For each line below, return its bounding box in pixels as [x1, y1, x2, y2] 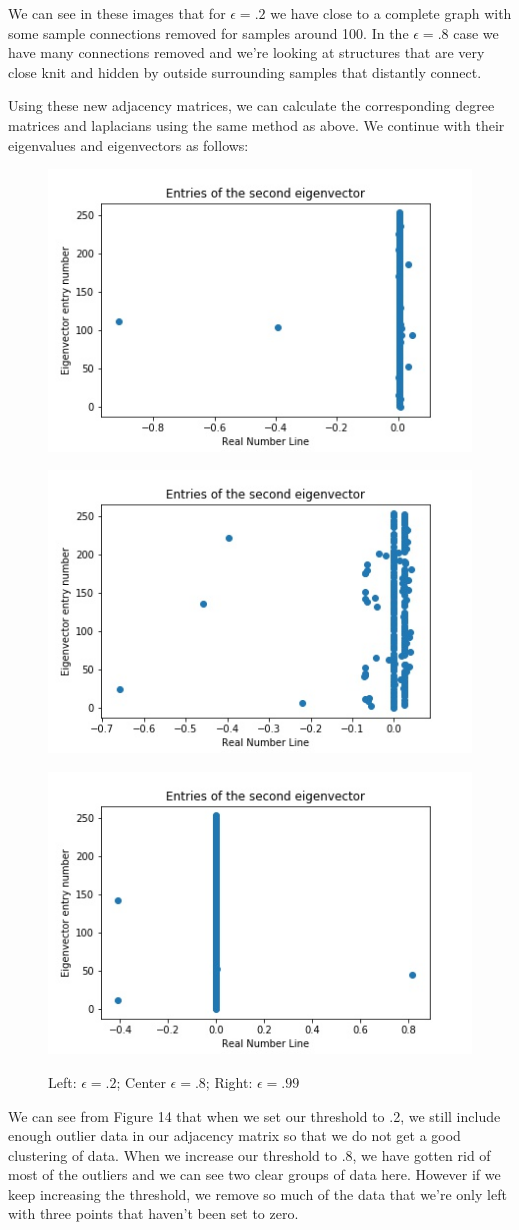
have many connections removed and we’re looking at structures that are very [8, 42, 485, 63]
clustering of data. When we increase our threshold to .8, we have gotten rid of [8, 1144, 491, 1165]
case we [453, 22, 499, 43]
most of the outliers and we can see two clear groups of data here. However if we [8, 1164, 501, 1185]
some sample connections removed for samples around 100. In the [8, 22, 409, 43]
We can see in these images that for [8, 3, 226, 23]
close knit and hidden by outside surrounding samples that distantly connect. [8, 61, 482, 82]
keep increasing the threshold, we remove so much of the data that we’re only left [8, 1183, 507, 1204]
